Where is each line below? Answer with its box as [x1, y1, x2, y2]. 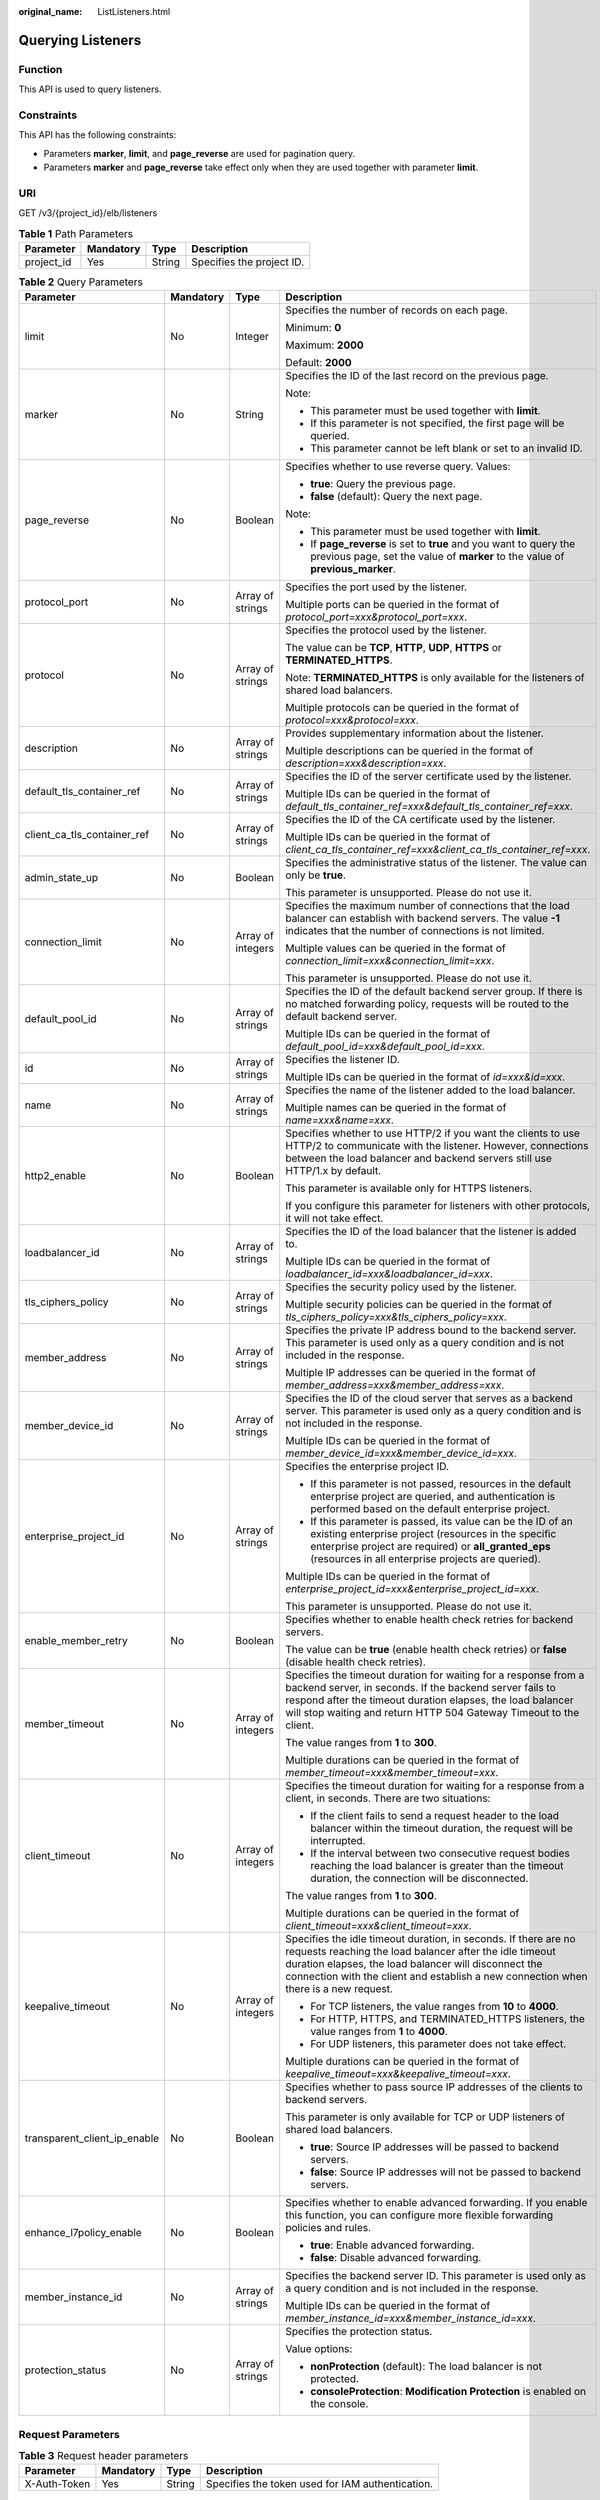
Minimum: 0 [285, 321, 342, 335]
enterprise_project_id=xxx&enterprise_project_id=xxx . [285, 1582, 540, 1596]
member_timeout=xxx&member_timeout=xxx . [285, 1766, 499, 1780]
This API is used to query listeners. [18, 83, 162, 95]
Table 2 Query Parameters [18, 275, 144, 289]
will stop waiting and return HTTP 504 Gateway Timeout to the [285, 1706, 580, 1720]
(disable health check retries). [285, 1655, 427, 1669]
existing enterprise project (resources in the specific [310, 1527, 557, 1541]
